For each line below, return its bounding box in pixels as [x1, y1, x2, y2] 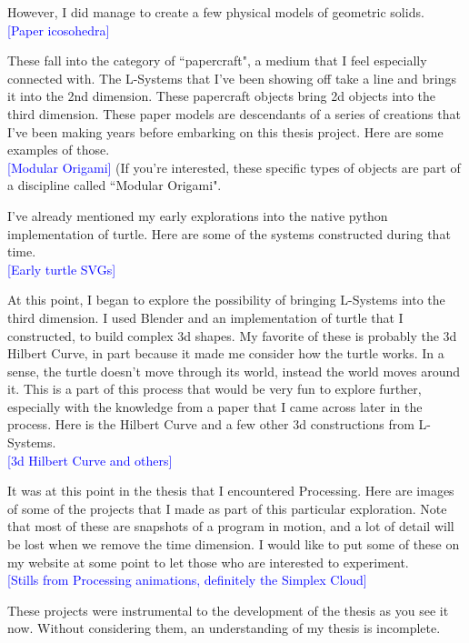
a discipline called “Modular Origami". [7, 176, 222, 195]
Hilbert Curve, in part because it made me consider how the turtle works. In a [7, 344, 444, 363]
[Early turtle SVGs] [7, 259, 116, 278]
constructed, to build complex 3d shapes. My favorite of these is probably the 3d [7, 326, 457, 345]
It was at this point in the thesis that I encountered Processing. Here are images [7, 481, 454, 500]
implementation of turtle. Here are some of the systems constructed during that [7, 224, 451, 243]
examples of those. [7, 140, 110, 159]
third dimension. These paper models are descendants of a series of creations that [7, 104, 461, 123]
